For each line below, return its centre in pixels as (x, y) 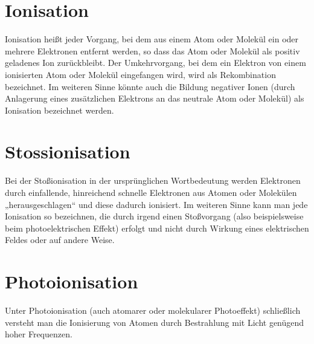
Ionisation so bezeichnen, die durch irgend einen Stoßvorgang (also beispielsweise (154, 216)
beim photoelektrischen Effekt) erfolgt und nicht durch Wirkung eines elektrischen (157, 228)
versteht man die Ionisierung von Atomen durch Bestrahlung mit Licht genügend (155, 322)
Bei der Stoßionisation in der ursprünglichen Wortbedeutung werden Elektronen (153, 180)
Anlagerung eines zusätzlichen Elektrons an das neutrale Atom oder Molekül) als (155, 98)
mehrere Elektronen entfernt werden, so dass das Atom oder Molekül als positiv (152, 50)
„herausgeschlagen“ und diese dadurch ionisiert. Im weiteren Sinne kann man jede (156, 204)
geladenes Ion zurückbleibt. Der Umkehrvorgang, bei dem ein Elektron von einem (155, 63)
